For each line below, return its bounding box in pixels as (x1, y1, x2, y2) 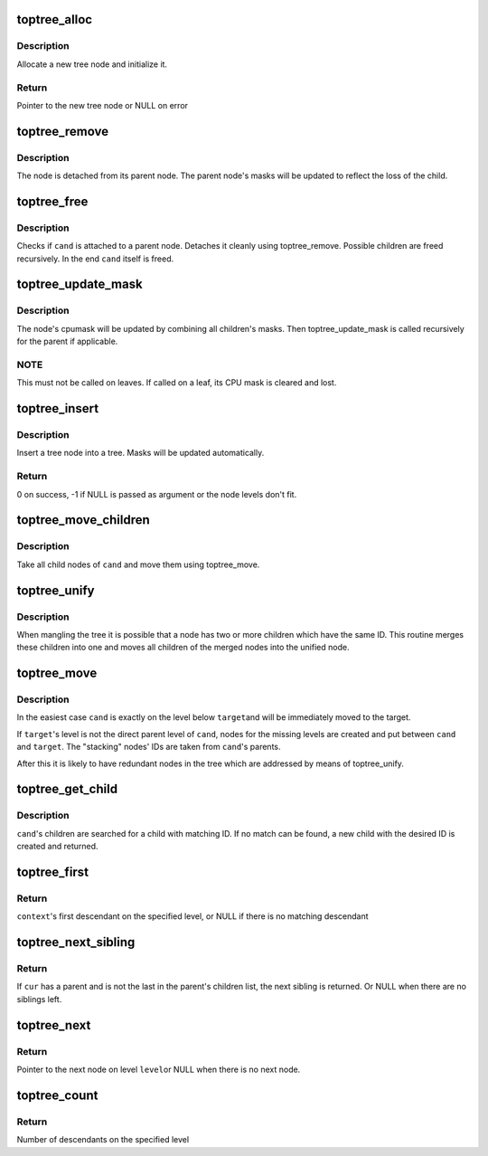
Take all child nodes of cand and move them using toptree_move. (16, 559, 260, 570)
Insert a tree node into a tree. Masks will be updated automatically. (16, 448, 265, 459)
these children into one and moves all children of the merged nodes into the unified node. (16, 642, 350, 653)
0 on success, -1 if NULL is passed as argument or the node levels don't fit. (16, 488, 297, 499)
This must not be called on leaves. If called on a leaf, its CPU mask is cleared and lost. (16, 377, 337, 388)
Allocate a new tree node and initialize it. (16, 59, 167, 70)
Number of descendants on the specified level (16, 1134, 190, 1145)
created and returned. (16, 841, 99, 852)
